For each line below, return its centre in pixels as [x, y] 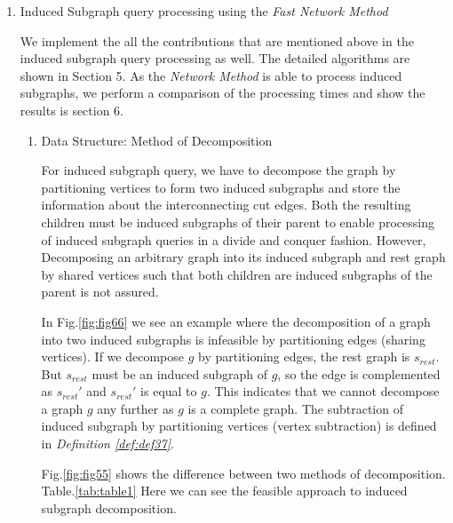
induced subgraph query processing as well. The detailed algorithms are [215, 58]
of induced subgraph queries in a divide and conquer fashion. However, [234, 239]
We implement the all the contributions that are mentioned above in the [217, 40]
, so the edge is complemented [359, 373]
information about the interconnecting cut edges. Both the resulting [226, 205]
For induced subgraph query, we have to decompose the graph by [219, 170]
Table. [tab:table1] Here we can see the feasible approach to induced [224, 491]
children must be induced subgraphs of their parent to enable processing [238, 222]
